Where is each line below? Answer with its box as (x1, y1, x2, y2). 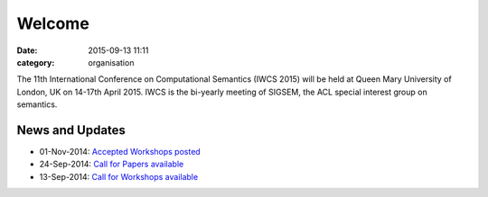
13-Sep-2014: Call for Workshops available (39, 171, 199, 182)
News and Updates (16, 122, 127, 138)
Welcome (16, 13, 89, 33)
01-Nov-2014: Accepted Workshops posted (39, 147, 201, 157)
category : (16, 57, 55, 67)
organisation (88, 57, 135, 67)
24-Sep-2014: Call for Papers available (39, 158, 184, 170)
